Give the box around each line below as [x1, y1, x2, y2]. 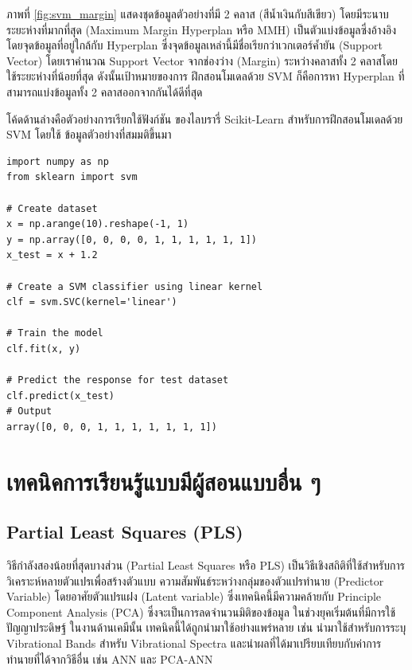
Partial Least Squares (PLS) [6, 519, 243, 544]
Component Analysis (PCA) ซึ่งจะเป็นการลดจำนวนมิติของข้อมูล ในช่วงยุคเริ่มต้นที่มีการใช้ [6, 603, 396, 620]
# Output [6, 406, 52, 417]
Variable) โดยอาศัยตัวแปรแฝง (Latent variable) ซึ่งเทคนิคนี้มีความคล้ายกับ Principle [6, 588, 382, 605]
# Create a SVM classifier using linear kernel [6, 280, 263, 292]
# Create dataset [6, 202, 98, 214]
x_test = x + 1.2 [6, 249, 98, 261]
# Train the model [6, 327, 103, 339]
